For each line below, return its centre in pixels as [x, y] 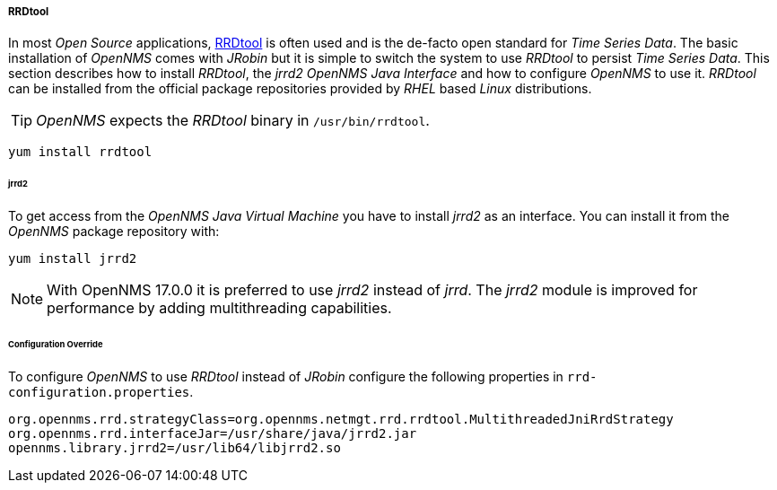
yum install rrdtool [80, 152]
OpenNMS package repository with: [114, 232]
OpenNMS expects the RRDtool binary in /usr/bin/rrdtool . [233, 121]
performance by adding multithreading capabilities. [219, 308]
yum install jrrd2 [73, 259]
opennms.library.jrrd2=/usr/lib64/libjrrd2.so [175, 447]
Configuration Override [56, 344]
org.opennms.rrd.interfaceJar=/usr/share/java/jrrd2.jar [213, 433]
